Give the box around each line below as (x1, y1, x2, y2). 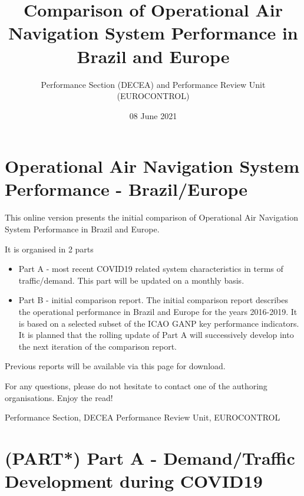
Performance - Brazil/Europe (5, 177, 248, 201)
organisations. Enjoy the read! (5, 391, 113, 403)
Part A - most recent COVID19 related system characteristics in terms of (18, 262, 283, 275)
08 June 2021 (129, 109, 177, 121)
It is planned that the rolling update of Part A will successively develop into (18, 329, 294, 341)
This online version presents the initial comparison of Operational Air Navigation (5, 211, 299, 224)
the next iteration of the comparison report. (18, 340, 177, 352)
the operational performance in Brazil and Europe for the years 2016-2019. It (18, 305, 298, 317)
